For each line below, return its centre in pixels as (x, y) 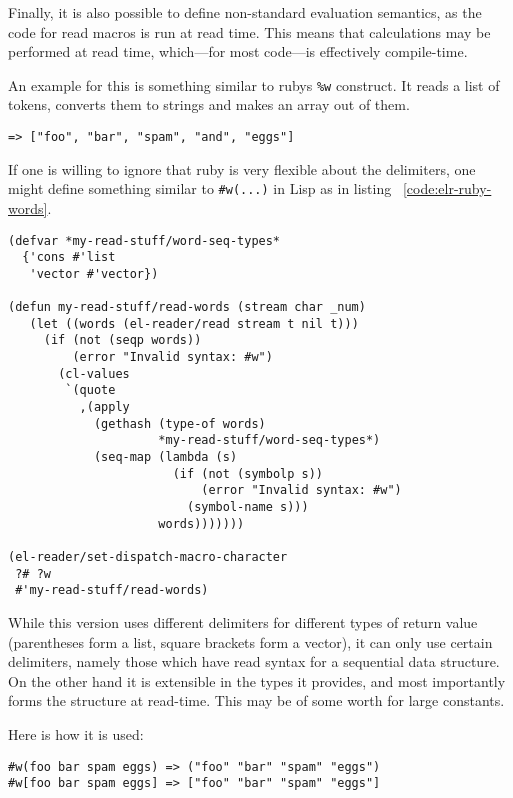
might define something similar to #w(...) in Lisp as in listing (200, 188)
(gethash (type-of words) (179, 423)
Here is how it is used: (76, 733)
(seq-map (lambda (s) (165, 457)
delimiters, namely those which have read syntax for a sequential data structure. (254, 661)
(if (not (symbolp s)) (247, 473)
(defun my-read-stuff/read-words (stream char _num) (187, 307)
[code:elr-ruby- (447, 188)
